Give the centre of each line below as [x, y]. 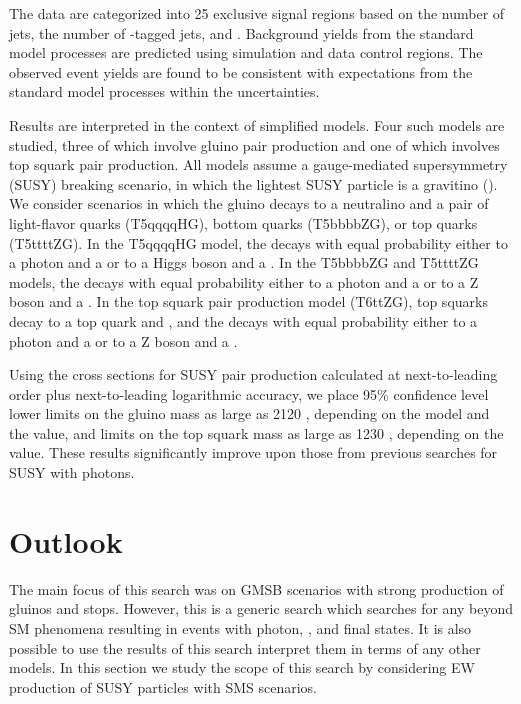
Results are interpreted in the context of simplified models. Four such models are [257, 124]
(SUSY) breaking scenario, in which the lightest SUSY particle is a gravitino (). [253, 183]
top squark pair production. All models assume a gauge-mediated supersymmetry [258, 164]
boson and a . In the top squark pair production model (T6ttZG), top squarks [248, 301]
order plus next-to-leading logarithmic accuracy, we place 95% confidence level [249, 393]
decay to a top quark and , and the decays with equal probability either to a [243, 320]
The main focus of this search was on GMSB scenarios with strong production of [256, 588]
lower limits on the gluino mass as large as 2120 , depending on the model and [249, 413]
